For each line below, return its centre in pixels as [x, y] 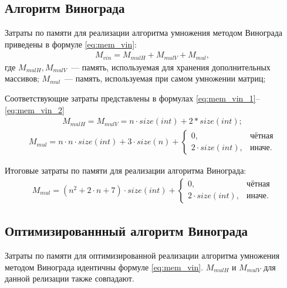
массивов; [22, 78]
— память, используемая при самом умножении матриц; [165, 78]
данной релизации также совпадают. [70, 278]
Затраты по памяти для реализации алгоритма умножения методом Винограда [144, 33]
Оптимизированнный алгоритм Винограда [126, 231]
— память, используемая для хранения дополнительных [171, 67]
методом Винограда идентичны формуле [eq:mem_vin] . [104, 267]
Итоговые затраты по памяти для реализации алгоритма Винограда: [126, 170]
